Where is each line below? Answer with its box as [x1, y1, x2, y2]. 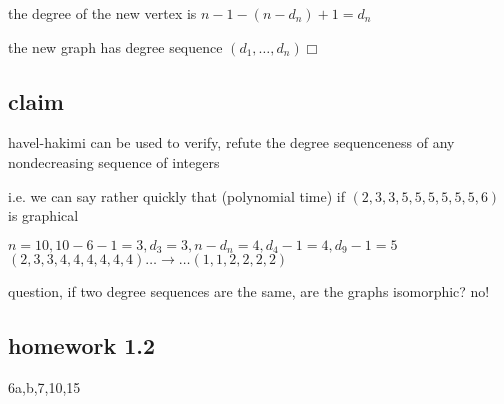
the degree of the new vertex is [8, 3, 197, 23]
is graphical [8, 205, 79, 226]
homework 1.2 [8, 330, 156, 361]
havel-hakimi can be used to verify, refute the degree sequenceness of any [8, 132, 455, 153]
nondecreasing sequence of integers [8, 151, 220, 172]
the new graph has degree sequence [8, 36, 223, 57]
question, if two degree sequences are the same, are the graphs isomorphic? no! [8, 281, 490, 302]
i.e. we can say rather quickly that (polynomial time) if [8, 185, 345, 206]
